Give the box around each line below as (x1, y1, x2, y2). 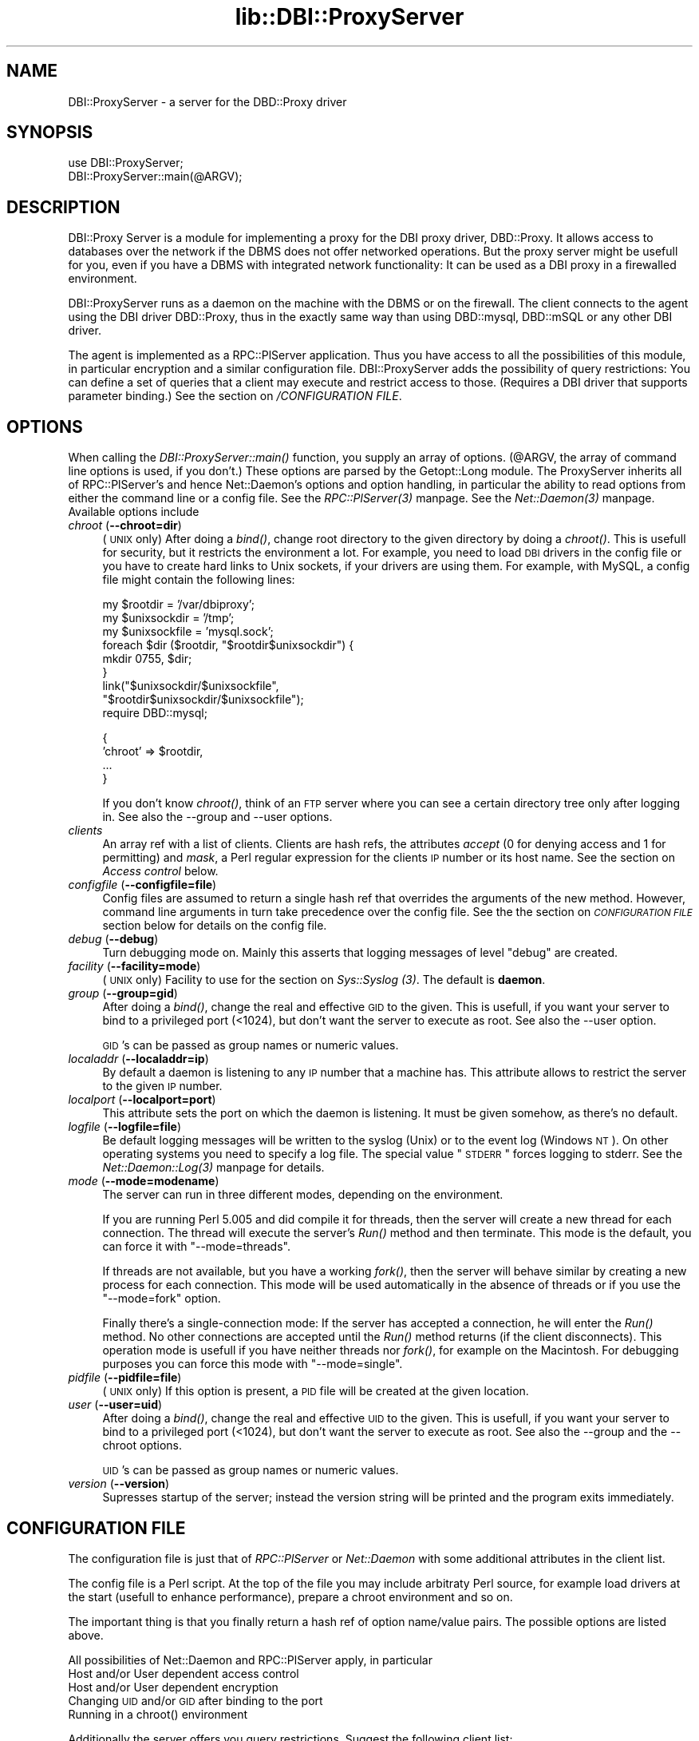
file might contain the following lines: (102, 573, 295, 587)
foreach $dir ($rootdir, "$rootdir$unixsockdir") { (102, 638, 354, 652)
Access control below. (102, 864, 219, 878)
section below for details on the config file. (102, 918, 327, 933)
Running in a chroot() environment (68, 1707, 248, 1721)
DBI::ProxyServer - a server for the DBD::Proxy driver (68, 94, 347, 109)
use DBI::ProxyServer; (68, 156, 184, 170)
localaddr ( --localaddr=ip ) (68, 1052, 209, 1066)
